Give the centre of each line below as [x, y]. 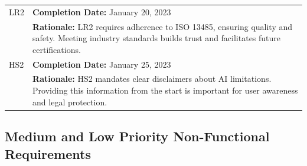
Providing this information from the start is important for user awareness [165, 90]
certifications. [57, 49]
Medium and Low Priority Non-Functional [137, 136]
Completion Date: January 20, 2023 [102, 11]
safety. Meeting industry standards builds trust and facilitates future [157, 38]
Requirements [48, 153]
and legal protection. [70, 102]
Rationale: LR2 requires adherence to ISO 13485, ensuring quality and [163, 26]
